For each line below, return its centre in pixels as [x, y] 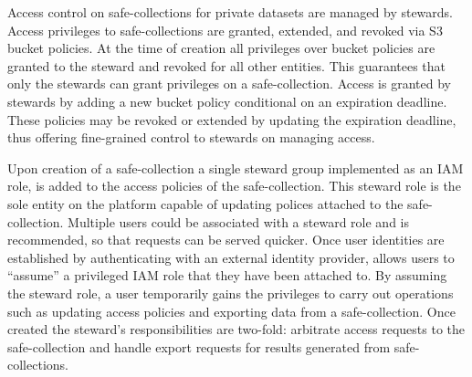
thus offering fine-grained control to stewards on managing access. [191, 137]
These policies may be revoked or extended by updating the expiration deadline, [232, 119]
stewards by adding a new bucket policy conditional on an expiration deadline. [227, 101]
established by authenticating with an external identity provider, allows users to [231, 257]
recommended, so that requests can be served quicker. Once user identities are [226, 240]
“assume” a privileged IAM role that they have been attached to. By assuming [227, 275]
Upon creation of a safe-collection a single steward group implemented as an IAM [236, 168]
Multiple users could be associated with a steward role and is [239, 221]
